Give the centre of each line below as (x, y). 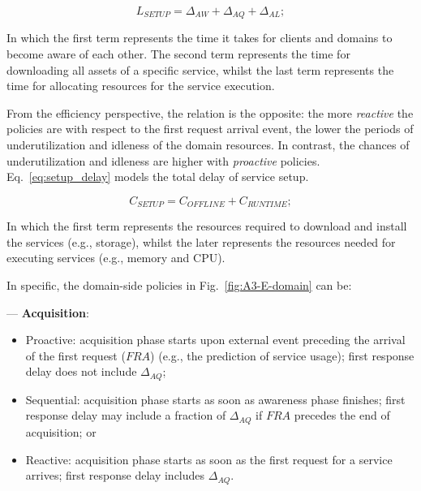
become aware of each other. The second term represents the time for (178, 54)
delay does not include (81, 371)
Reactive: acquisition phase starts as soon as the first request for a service (209, 459)
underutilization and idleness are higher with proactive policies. (163, 160)
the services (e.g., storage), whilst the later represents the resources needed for (201, 241)
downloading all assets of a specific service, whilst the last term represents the (200, 69)
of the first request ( (75, 355)
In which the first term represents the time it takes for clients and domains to (200, 38)
